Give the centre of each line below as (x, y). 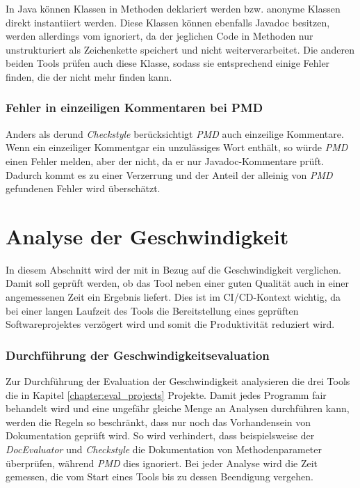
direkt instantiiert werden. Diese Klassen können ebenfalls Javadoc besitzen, (168, 22)
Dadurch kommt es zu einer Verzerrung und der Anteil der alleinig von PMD (169, 174)
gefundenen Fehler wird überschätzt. (83, 188)
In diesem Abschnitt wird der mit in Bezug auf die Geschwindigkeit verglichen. (173, 269)
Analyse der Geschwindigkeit (147, 236)
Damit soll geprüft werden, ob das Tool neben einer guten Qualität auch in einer (178, 283)
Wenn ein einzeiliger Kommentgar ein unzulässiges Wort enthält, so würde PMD (177, 147)
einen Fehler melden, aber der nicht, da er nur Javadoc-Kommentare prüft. (165, 160)
